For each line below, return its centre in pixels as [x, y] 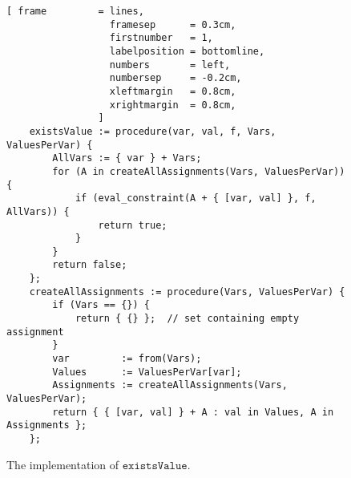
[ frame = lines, [75, 11]
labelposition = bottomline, [187, 51]
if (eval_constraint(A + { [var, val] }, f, [196, 198]
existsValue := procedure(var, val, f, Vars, [153, 131]
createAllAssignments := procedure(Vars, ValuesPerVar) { [187, 292]
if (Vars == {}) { [101, 305]
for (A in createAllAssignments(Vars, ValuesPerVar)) [199, 171]
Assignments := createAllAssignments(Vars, [170, 385]
